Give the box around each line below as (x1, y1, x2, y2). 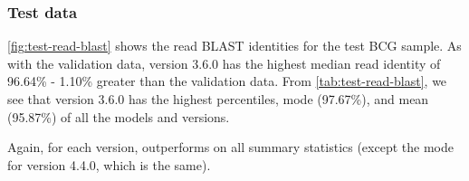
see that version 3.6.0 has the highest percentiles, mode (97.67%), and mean (7, 90, 429, 108)
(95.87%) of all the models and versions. (7, 107, 230, 126)
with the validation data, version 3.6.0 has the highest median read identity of (7, 53, 441, 72)
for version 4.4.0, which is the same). (7, 155, 211, 174)
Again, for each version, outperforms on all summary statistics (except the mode (7, 138, 454, 157)
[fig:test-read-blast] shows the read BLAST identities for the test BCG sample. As (7, 36, 462, 55)
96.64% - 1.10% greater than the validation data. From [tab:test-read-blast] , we (7, 71, 447, 90)
